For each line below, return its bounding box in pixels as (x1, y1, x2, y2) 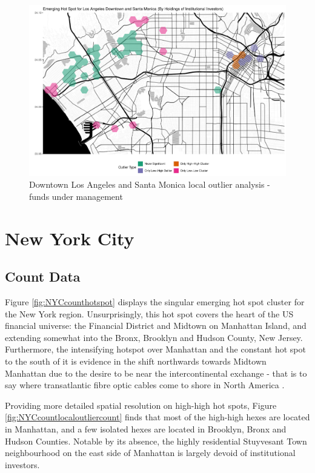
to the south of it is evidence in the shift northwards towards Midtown (5, 354, 267, 367)
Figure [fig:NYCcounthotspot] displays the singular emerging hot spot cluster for (5, 296, 305, 308)
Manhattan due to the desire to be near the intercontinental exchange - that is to (5, 366, 307, 379)
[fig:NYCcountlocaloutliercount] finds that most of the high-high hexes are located (5, 411, 310, 423)
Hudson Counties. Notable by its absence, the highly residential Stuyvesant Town (5, 434, 307, 447)
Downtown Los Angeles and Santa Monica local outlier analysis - (29, 178, 270, 191)
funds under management (29, 190, 123, 202)
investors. (5, 458, 40, 471)
